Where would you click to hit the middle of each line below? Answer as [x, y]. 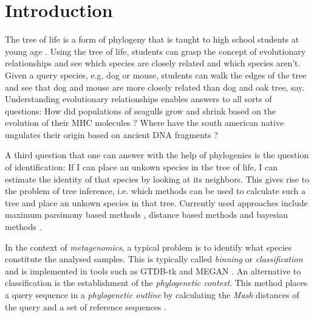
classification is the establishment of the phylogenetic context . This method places [156, 283]
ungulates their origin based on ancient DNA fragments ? [111, 134]
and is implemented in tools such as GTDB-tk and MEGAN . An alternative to [153, 270]
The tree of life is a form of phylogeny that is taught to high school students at [152, 39]
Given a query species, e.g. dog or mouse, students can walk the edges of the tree [156, 75]
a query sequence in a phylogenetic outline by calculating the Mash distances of [152, 294]
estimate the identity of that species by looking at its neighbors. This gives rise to [157, 179]
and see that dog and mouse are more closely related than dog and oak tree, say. [155, 87]
